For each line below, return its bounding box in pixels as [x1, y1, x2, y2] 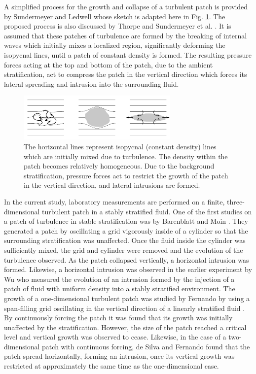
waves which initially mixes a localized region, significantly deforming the [4, 40, 225, 50]
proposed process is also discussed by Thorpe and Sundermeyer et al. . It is [4, 21, 231, 31]
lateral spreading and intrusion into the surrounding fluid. [4, 78, 179, 89]
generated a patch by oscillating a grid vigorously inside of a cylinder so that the [4, 225, 248, 236]
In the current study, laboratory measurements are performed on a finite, [4, 196, 225, 206]
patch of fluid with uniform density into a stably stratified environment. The [4, 283, 235, 294]
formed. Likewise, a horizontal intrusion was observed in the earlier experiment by [4, 264, 252, 274]
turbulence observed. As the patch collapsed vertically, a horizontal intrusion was [4, 254, 249, 265]
